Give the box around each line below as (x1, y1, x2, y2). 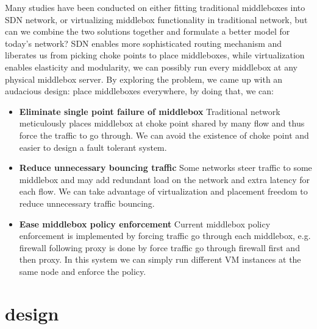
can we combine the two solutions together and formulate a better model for (5, 25, 290, 38)
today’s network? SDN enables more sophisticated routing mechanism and (5, 36, 282, 49)
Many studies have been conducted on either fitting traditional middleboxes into (5, 1, 305, 13)
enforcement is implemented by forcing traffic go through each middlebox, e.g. (19, 229, 311, 242)
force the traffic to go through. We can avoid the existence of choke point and (19, 128, 309, 141)
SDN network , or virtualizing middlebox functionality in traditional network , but (5, 13, 308, 26)
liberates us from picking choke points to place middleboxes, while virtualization (5, 49, 305, 61)
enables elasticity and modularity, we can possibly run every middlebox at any (5, 60, 297, 73)
